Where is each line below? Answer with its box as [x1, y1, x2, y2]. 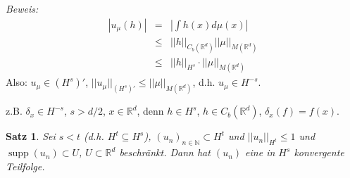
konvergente [294, 145, 344, 160]
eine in [245, 145, 275, 160]
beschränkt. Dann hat [119, 145, 211, 160]
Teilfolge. [6, 158, 45, 173]
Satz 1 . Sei [6, 129, 56, 144]
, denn [137, 103, 164, 118]
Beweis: [6, 1, 39, 15]
